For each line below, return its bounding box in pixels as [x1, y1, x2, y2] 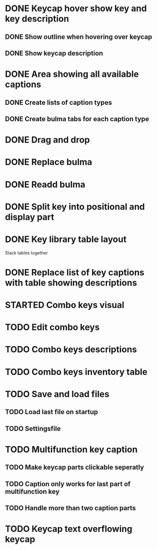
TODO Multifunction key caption [5, 444, 138, 455]
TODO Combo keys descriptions [5, 344, 137, 355]
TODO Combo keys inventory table [5, 366, 148, 377]
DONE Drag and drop [5, 134, 90, 146]
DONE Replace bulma [5, 157, 93, 168]
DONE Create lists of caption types [5, 98, 112, 107]
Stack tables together [5, 250, 48, 256]
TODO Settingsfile [5, 424, 61, 433]
